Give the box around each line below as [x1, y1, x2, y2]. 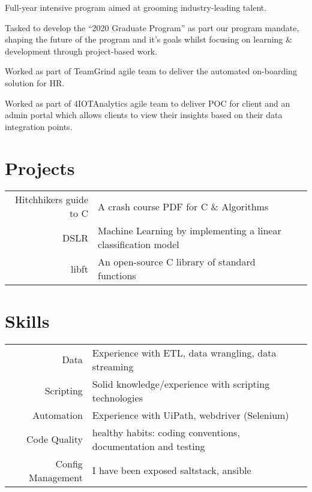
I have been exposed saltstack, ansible [92, 463, 251, 478]
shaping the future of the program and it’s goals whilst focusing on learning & [5, 33, 292, 46]
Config [55, 456, 83, 470]
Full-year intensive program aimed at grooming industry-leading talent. [5, 1, 267, 13]
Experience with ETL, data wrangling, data [92, 345, 277, 360]
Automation [32, 408, 83, 422]
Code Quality [26, 432, 83, 446]
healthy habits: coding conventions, [92, 425, 240, 439]
